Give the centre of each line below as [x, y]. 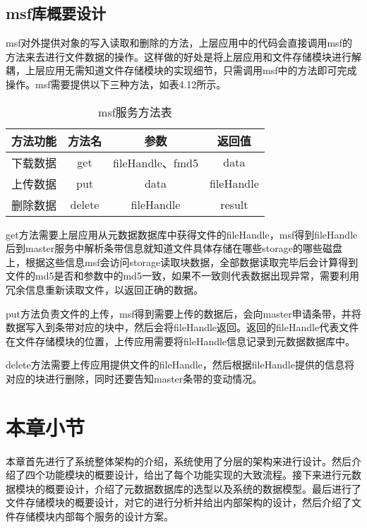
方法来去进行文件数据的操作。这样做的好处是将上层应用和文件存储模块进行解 [183, 56]
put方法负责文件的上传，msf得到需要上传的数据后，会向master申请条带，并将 [183, 313]
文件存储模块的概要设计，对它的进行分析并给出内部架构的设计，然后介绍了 [179, 502]
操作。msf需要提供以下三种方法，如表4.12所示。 [116, 84]
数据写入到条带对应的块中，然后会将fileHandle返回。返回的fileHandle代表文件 [182, 327]
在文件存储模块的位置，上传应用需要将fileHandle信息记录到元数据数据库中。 [181, 341]
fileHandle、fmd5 [156, 162]
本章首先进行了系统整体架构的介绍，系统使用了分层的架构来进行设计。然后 [179, 461]
